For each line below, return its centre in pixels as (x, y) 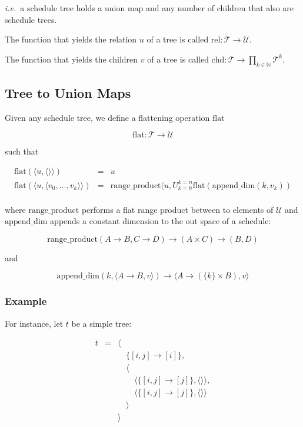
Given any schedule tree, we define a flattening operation (107, 117)
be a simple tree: (101, 323)
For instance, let (34, 323)
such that (22, 151)
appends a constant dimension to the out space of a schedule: (161, 221)
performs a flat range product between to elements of (177, 209)
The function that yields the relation (71, 39)
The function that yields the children (71, 59)
